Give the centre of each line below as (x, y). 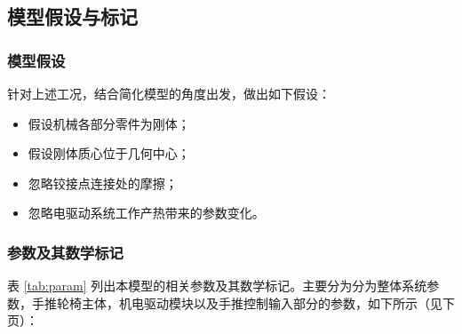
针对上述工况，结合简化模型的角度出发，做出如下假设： (169, 93)
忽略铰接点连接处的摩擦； (103, 183)
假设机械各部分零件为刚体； (109, 123)
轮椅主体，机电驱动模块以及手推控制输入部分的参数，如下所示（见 (249, 302)
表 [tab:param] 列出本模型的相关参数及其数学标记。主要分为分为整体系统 (217, 286)
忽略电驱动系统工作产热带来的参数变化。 (146, 213)
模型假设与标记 (72, 16)
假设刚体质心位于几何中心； (109, 153)
